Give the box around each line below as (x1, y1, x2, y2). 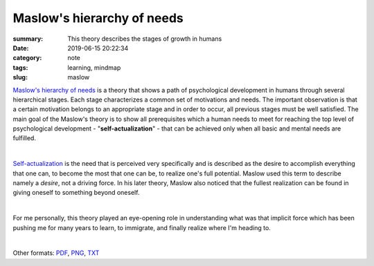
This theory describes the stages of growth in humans (67, 35, 222, 43)
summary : (12, 35, 44, 43)
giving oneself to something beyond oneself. (12, 189, 140, 197)
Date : (12, 44, 29, 52)
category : (12, 54, 42, 62)
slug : (12, 73, 28, 82)
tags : (12, 63, 28, 72)
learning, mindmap (67, 63, 121, 72)
